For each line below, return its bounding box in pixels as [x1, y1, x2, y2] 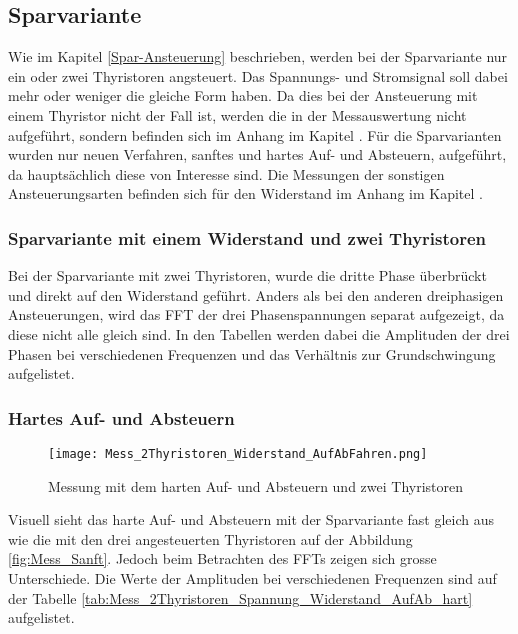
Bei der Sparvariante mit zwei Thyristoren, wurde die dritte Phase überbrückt [8, 265, 487, 286]
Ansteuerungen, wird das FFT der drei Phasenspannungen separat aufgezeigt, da [8, 304, 505, 325]
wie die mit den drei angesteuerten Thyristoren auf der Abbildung [8, 528, 413, 549]
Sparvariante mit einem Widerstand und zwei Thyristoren [8, 225, 487, 250]
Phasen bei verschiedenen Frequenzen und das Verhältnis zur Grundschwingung [8, 343, 496, 364]
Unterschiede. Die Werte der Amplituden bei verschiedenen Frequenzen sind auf [8, 567, 497, 588]
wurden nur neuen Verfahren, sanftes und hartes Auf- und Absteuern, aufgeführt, [8, 144, 507, 165]
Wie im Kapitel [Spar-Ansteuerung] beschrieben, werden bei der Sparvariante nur [8, 46, 508, 67]
